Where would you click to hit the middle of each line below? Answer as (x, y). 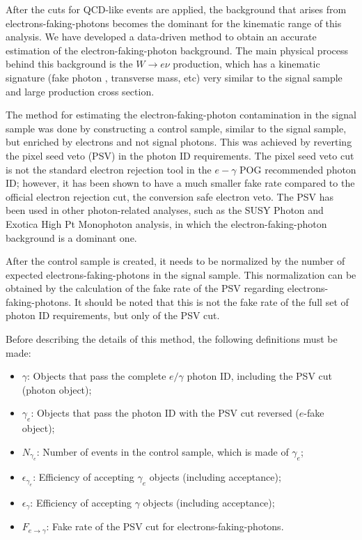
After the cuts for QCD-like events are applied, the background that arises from (176, 9)
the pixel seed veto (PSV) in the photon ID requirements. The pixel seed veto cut (180, 155)
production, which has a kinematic (246, 64)
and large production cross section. (80, 91)
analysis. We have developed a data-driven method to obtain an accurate (161, 37)
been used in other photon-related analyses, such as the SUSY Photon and (165, 210)
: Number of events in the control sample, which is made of (163, 451)
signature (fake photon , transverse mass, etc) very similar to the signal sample (174, 77)
